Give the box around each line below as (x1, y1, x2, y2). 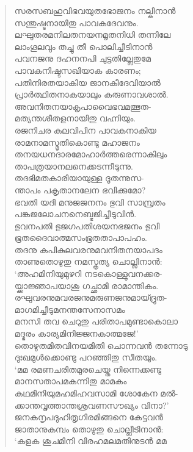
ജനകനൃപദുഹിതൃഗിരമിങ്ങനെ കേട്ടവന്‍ (14, 411, 163, 423)
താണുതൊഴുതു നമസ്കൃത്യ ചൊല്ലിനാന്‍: (14, 255, 162, 268)
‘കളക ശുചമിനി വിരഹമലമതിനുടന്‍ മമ (14, 434, 167, 447)
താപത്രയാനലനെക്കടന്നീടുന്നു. (14, 159, 133, 172)
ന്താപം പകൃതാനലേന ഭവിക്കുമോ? (14, 183, 146, 196)
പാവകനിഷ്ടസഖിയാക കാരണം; (14, 63, 141, 76)
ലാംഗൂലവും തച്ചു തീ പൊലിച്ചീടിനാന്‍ (14, 40, 153, 52)
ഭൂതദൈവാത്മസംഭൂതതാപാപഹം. (14, 231, 147, 244)
